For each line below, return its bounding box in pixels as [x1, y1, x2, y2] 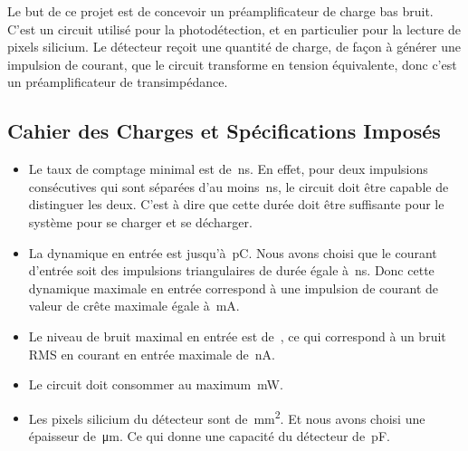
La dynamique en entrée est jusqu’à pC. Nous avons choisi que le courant [28, 243, 437, 262]
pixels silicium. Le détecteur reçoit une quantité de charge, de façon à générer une [7, 37, 462, 56]
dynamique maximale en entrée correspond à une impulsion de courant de [28, 278, 438, 297]
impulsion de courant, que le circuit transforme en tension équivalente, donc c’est [7, 54, 457, 73]
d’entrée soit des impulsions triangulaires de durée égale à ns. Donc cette [28, 261, 435, 280]
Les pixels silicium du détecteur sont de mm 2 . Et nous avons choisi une [28, 406, 425, 427]
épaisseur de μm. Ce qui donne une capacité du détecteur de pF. [28, 426, 390, 445]
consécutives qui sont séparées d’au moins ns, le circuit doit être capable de [28, 177, 449, 196]
